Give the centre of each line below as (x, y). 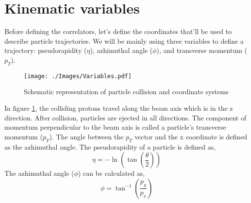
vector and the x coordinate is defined (191, 136)
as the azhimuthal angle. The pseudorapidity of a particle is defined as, (110, 146)
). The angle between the (86, 136)
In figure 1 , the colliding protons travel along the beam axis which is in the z (119, 108)
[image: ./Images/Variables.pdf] (78, 76)
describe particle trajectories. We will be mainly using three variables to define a (124, 41)
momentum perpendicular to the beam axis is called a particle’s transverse (115, 127)
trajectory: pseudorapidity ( (46, 50)
